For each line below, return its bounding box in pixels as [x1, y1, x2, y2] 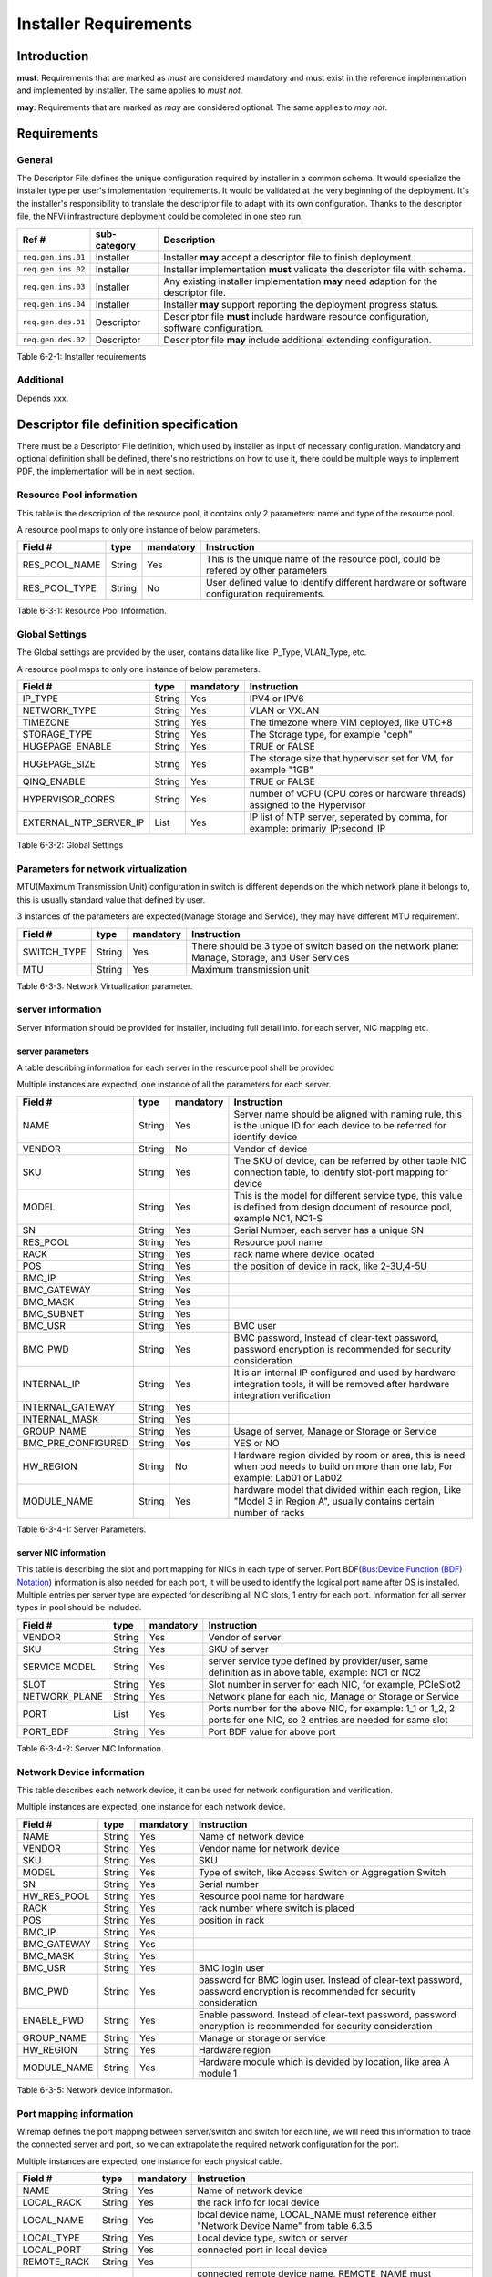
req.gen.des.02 [22, 335, 86, 345]
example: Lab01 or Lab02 [233, 1471, 343, 1484]
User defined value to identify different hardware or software [205, 577, 467, 589]
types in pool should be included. [16, 1602, 142, 1613]
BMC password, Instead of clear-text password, [233, 1331, 439, 1343]
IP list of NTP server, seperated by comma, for [249, 811, 448, 823]
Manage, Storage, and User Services [191, 951, 350, 964]
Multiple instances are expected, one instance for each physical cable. [16, 2155, 282, 2167]
